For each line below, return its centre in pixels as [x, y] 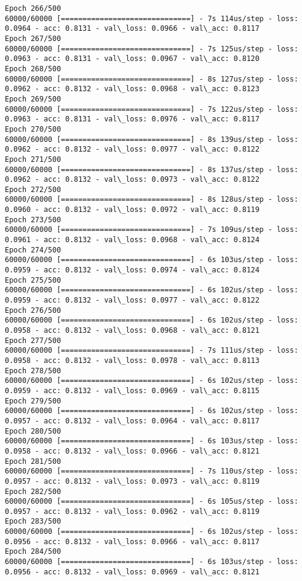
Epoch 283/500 [33, 522]
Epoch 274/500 [33, 250]
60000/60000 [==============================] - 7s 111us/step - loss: [152, 351]
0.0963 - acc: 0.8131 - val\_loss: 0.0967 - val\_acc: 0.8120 [132, 59]
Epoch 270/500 [33, 129]
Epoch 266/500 [33, 8]
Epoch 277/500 [33, 340]
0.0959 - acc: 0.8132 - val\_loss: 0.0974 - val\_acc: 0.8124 [132, 270]
